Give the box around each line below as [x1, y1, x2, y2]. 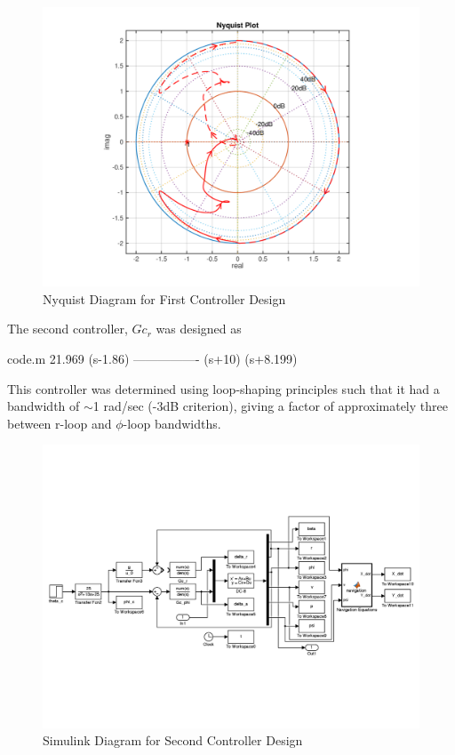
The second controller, [7, 319, 128, 338]
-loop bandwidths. [123, 414, 221, 432]
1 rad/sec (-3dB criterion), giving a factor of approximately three [92, 397, 448, 415]
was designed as [156, 319, 242, 338]
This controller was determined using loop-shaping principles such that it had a [7, 379, 440, 398]
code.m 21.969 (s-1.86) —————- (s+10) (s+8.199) [7, 349, 298, 368]
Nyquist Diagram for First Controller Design [43, 289, 286, 308]
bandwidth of [7, 397, 80, 415]
